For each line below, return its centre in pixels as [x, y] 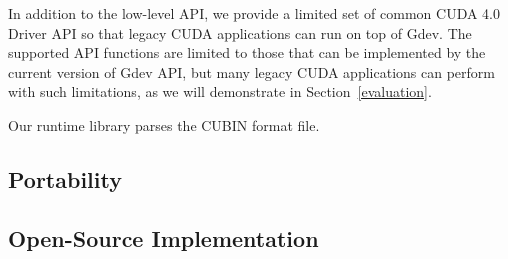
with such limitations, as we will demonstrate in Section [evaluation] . [220, 91]
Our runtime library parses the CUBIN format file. [164, 124]
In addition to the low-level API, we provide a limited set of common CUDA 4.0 [254, 13]
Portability [65, 178]
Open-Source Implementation [163, 237]
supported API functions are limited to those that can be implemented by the [247, 52]
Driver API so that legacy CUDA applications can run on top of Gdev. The [240, 32]
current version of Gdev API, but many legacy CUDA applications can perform [251, 71]
